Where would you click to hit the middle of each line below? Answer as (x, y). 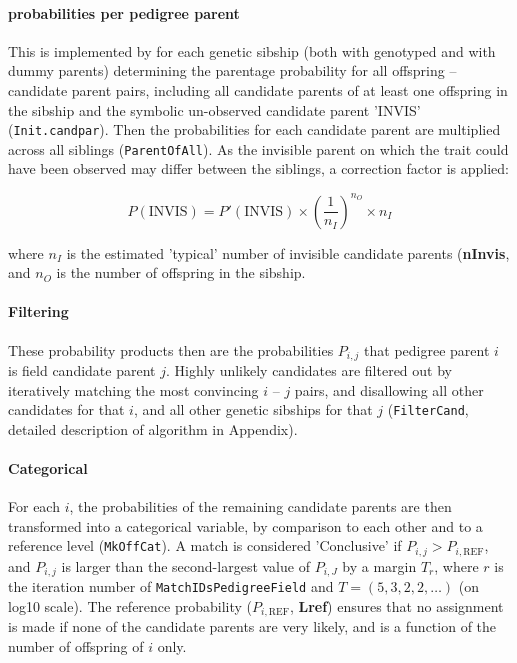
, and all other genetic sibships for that (253, 409)
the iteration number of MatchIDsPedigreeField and (171, 586)
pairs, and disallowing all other (389, 389)
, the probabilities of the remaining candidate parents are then (260, 506)
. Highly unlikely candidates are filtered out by (308, 370)
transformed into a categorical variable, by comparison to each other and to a (245, 525)
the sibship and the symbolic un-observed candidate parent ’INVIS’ (214, 109)
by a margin (379, 565)
